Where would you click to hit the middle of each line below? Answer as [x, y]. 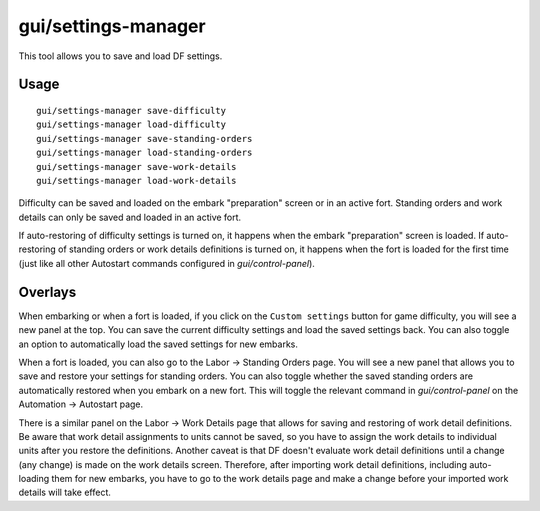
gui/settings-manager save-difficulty [131, 110]
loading [34, 479]
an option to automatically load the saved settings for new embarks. [158, 344]
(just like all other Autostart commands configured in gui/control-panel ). [166, 263]
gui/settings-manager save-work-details [136, 166]
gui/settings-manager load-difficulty [131, 124]
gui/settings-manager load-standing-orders [144, 153]
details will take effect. [65, 492]
